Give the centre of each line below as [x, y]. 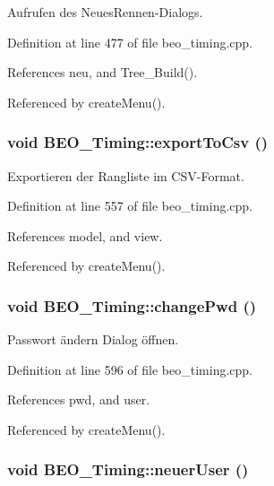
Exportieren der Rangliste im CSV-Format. [126, 175]
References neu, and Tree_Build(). [103, 72]
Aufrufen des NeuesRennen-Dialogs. [105, 12]
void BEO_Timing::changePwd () [132, 305]
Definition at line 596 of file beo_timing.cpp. [130, 369]
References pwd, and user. [79, 399]
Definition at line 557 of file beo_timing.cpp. [130, 206]
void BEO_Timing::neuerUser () [128, 469]
